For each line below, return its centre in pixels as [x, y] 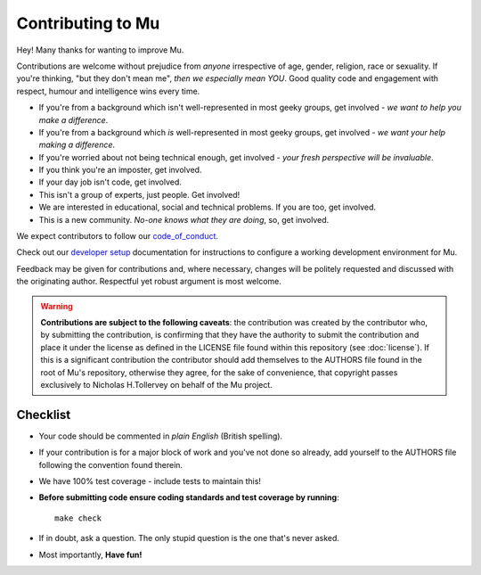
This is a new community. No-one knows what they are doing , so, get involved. [184, 219]
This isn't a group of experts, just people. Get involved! [139, 194]
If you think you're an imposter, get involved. [120, 170]
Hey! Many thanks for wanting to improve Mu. [100, 50]
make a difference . [73, 119]
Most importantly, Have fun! [90, 554]
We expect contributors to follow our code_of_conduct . [117, 236]
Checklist [44, 415]
